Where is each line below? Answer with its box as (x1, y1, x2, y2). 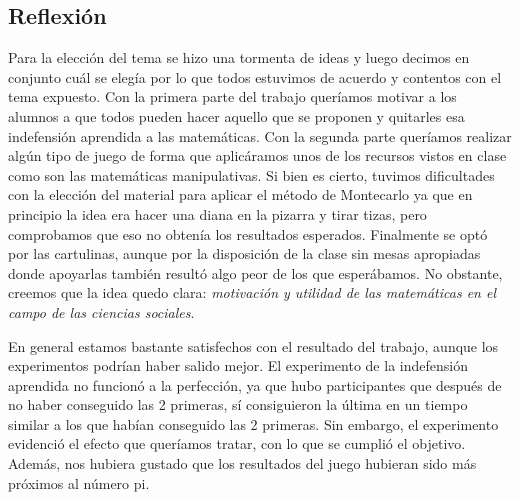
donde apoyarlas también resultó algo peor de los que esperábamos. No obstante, (8, 262, 503, 283)
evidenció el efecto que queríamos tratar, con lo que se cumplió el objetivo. (8, 433, 466, 454)
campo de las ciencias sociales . (8, 301, 195, 322)
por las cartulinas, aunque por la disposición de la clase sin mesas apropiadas (8, 243, 481, 264)
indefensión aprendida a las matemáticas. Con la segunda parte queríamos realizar (8, 125, 512, 146)
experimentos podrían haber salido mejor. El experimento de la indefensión (8, 355, 468, 376)
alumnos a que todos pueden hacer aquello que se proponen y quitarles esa (8, 105, 465, 126)
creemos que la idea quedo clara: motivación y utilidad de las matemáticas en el (8, 282, 496, 303)
